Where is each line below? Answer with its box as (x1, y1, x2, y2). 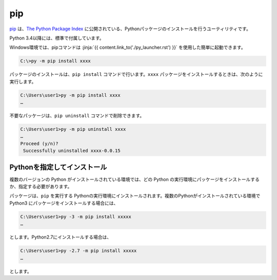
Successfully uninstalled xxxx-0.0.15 (23, 148, 121, 154)
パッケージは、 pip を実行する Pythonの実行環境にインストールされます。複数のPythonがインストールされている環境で (9, 193, 261, 199)
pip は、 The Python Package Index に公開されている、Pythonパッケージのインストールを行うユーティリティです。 (9, 26, 251, 32)
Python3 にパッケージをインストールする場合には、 (9, 200, 118, 206)
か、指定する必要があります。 (9, 184, 72, 190)
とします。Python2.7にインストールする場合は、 (9, 234, 112, 241)
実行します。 (9, 78, 36, 85)
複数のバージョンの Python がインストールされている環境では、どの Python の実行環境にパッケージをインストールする (9, 176, 260, 182)
